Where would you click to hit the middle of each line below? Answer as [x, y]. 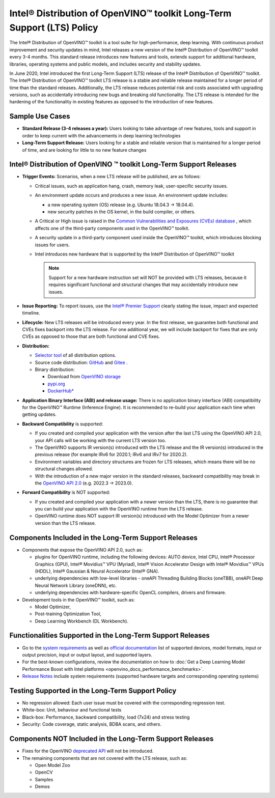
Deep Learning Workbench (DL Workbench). [81, 621]
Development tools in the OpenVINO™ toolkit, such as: [78, 600]
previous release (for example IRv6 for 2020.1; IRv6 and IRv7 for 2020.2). [111, 454]
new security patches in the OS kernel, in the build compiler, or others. [121, 212]
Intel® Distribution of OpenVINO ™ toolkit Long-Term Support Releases [123, 165]
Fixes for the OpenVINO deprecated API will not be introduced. [88, 751]
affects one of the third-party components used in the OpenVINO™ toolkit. [112, 228]
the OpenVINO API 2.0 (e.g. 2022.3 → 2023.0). [84, 483]
